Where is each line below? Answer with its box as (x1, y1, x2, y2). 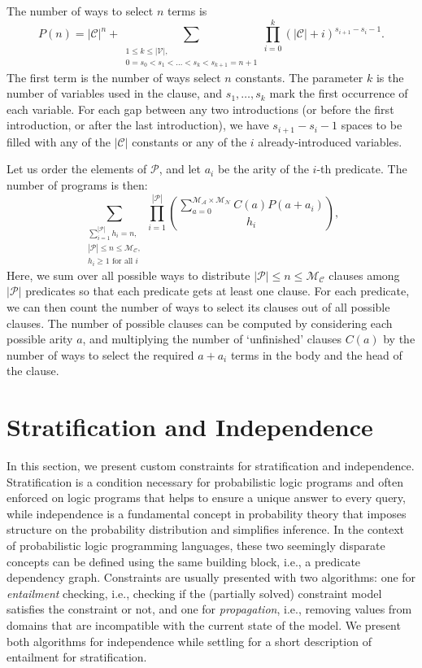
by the (383, 330, 415, 347)
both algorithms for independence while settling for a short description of (7, 632, 372, 649)
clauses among (328, 266, 400, 283)
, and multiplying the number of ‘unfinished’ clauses (82, 330, 342, 347)
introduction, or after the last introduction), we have (7, 116, 269, 133)
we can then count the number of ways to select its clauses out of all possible (7, 298, 390, 315)
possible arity (7, 330, 73, 347)
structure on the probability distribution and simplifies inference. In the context (7, 521, 405, 538)
